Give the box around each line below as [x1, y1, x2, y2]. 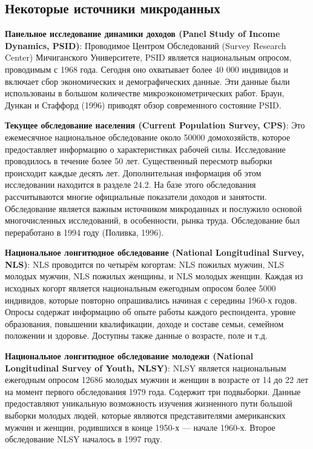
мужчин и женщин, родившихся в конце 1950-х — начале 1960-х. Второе [5, 421, 275, 433]
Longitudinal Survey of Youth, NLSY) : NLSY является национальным [5, 361, 286, 374]
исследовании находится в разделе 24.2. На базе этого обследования [5, 178, 256, 191]
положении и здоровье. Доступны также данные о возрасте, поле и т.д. [5, 329, 268, 342]
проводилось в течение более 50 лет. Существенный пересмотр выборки [5, 155, 272, 167]
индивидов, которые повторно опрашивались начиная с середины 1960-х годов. [5, 293, 297, 306]
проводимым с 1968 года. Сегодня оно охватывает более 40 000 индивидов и [5, 62, 289, 75]
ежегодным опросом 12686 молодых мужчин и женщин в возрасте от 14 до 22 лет [5, 373, 309, 386]
